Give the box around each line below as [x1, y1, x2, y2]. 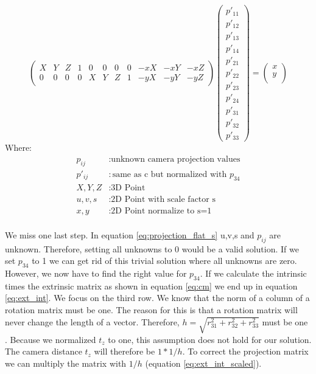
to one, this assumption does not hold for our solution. [108, 333, 312, 345]
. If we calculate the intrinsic [200, 266, 307, 279]
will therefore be [94, 345, 155, 358]
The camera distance [5, 345, 82, 358]
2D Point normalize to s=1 [111, 206, 212, 215]
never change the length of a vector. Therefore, [5, 315, 180, 328]
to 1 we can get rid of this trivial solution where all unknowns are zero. [32, 254, 297, 267]
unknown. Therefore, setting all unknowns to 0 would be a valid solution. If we [5, 242, 299, 255]
